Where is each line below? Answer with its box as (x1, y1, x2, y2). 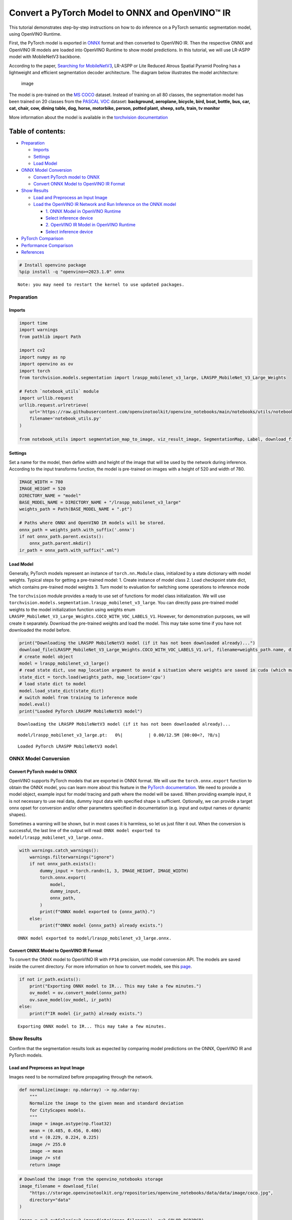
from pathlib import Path (19, 334, 81, 339)
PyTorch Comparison (21, 236, 64, 242)
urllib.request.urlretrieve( (19, 402, 89, 407)
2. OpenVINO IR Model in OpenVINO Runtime (45, 222, 136, 228)
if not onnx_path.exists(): (29, 861, 97, 867)
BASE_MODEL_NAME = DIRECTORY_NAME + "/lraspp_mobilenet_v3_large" (19, 500, 181, 505)
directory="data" (29, 1197, 71, 1202)
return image (29, 1162, 61, 1167)
